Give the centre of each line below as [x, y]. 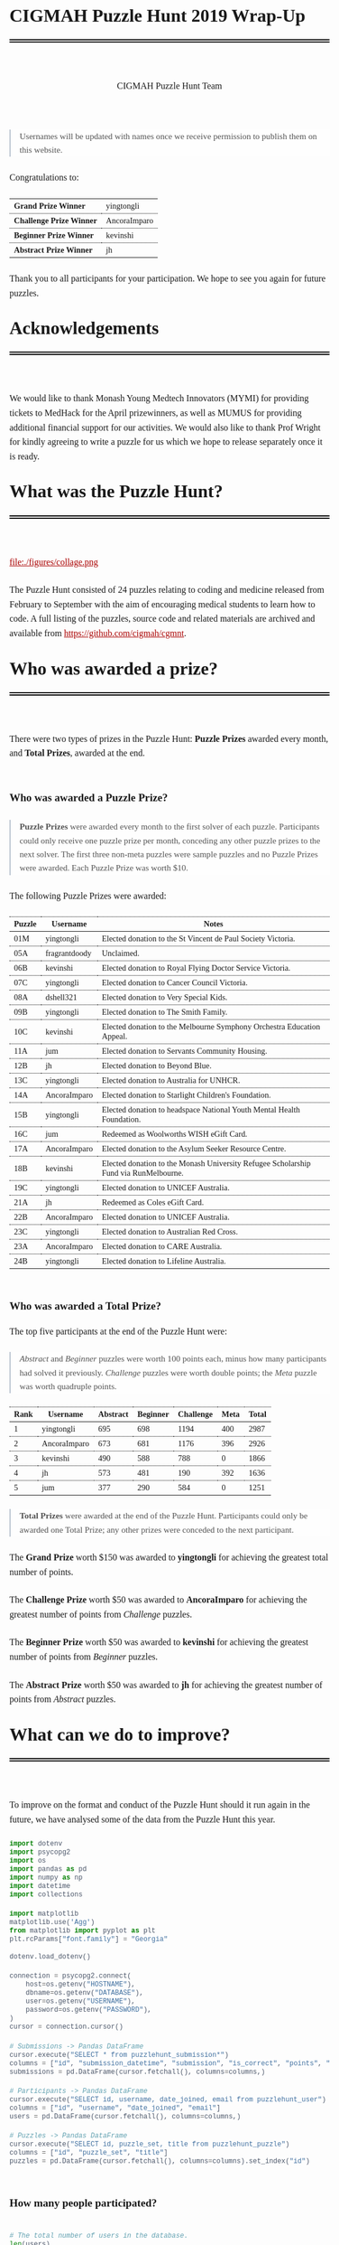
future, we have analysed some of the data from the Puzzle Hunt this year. [142, 1819]
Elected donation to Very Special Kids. [165, 997]
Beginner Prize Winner [54, 235]
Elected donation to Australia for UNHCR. [171, 1080]
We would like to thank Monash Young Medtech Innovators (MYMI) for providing [159, 399]
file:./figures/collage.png [54, 562]
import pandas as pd [48, 1870]
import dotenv [36, 1844]
